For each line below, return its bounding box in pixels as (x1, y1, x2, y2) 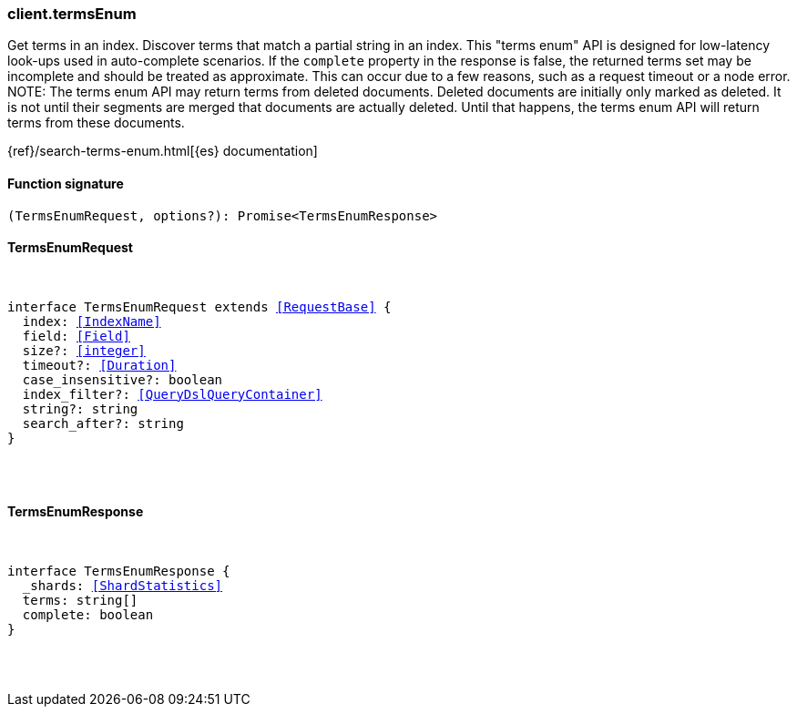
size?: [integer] (22, 342, 146, 358)
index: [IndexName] (22, 313, 161, 329)
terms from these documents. (7, 115, 185, 131)
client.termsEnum (7, 5, 137, 23)
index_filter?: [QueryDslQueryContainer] (22, 386, 322, 402)
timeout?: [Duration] (22, 357, 177, 372)
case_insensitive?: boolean (22, 372, 223, 387)
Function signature (7, 175, 124, 191)
